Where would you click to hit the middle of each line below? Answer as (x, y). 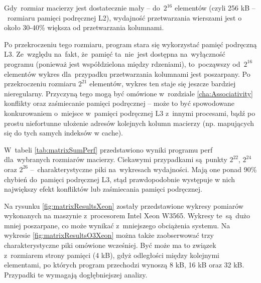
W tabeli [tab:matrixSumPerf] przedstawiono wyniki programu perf (108, 149)
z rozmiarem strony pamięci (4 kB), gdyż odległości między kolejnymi (112, 255)
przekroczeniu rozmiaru (40, 84)
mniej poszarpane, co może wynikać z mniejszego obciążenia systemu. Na (117, 225)
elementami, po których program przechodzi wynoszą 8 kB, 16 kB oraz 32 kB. (124, 265)
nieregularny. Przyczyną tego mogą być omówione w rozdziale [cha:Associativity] (128, 93)
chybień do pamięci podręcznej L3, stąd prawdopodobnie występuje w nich (120, 179)
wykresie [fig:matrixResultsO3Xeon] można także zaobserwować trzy (109, 235)
